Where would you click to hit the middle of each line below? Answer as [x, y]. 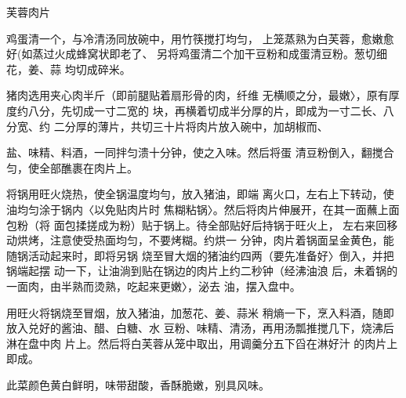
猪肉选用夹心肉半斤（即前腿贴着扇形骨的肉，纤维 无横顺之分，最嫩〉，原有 [198, 95]
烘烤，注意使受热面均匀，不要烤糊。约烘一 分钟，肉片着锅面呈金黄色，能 [205, 240]
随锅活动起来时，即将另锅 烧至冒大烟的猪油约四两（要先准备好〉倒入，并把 [200, 255]
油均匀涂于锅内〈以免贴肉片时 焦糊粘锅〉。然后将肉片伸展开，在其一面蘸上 [198, 209]
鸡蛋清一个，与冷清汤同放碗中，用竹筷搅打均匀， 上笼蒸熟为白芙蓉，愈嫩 [195, 38]
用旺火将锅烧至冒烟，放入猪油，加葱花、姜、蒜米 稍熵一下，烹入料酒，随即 [200, 312]
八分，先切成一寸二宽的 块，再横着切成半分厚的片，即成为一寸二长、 [205, 110]
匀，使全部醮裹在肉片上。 [72, 167]
